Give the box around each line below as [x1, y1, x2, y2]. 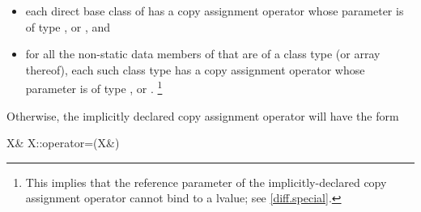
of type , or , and [25, 18, 111, 35]
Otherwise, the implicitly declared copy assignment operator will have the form [6, 107, 399, 124]
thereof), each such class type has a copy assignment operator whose [25, 61, 365, 78]
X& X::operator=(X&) [6, 134, 120, 151]
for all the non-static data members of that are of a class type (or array [25, 45, 381, 62]
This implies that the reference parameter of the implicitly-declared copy [25, 173, 387, 190]
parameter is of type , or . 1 [25, 78, 163, 97]
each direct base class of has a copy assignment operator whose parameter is [25, 2, 404, 19]
